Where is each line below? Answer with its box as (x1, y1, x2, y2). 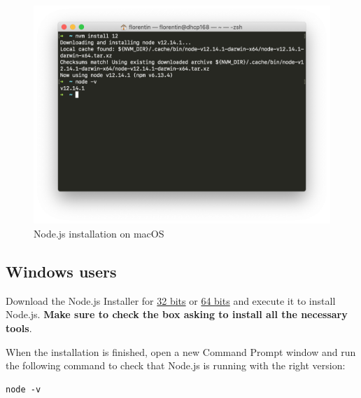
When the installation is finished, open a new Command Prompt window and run (6, 344, 356, 359)
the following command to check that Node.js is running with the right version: (6, 358, 346, 373)
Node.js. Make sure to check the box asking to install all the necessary (6, 307, 348, 322)
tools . (6, 320, 32, 335)
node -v (6, 384, 41, 394)
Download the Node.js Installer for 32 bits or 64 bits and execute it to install (6, 293, 336, 308)
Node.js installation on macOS (34, 226, 164, 240)
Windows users (6, 260, 117, 282)
